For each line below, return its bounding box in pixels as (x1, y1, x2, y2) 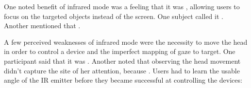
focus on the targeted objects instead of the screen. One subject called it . (4, 11, 223, 21)
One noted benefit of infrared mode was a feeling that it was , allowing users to (4, 1, 240, 11)
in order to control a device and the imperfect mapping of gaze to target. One (4, 46, 235, 56)
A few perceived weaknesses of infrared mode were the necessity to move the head (4, 36, 248, 47)
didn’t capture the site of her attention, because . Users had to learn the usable (4, 65, 240, 75)
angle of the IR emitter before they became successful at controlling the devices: (4, 75, 242, 85)
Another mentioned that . (4, 20, 81, 31)
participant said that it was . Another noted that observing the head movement (4, 55, 241, 66)
